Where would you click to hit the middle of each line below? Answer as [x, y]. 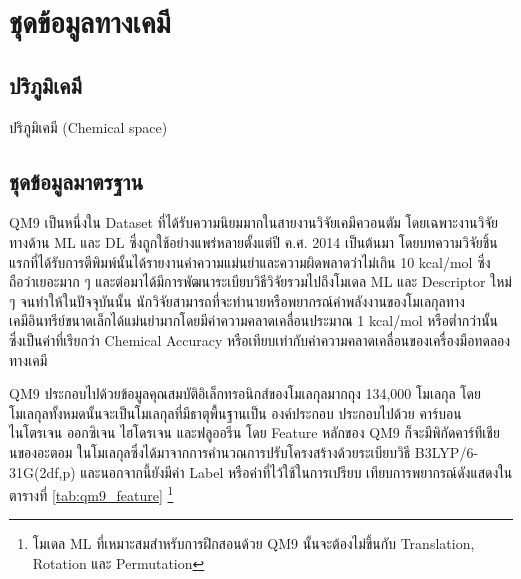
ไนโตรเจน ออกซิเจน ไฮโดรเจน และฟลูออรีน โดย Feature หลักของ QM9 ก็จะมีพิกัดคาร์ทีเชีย [254, 432]
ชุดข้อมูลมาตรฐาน [76, 180]
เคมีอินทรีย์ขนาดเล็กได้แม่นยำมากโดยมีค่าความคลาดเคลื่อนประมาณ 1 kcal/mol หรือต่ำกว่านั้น [254, 320]
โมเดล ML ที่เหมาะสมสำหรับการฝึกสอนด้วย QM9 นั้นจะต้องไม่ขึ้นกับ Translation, [253, 543]
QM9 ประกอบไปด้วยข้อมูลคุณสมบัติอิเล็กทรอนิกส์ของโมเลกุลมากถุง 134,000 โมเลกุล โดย [245, 393]
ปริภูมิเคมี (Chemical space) [88, 126]
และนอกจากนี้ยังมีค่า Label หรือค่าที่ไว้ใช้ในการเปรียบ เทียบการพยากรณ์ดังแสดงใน [296, 471]
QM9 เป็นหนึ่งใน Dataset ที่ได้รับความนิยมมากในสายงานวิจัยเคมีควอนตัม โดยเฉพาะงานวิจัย [254, 222]
